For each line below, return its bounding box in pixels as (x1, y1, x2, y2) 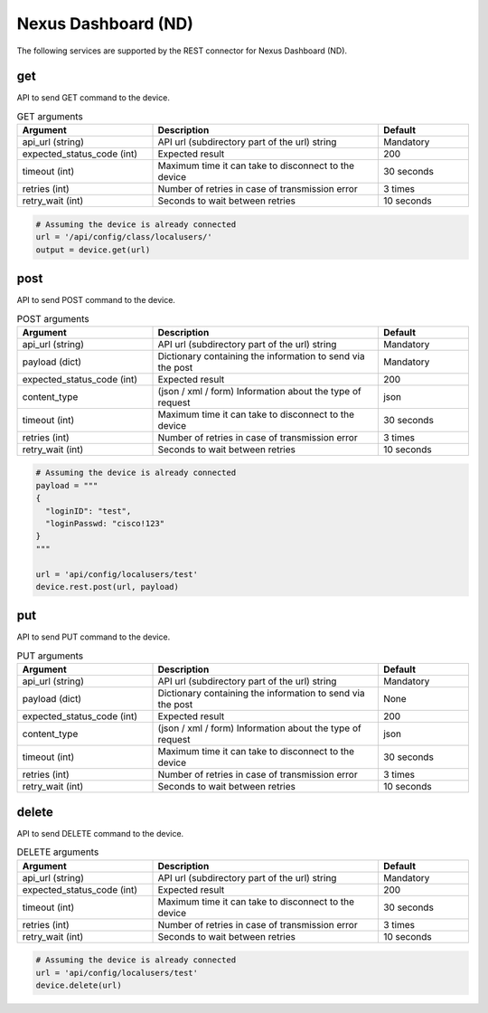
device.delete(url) (35, 980, 122, 990)
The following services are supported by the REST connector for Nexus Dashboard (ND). (16, 45, 348, 56)
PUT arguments (16, 649, 84, 662)
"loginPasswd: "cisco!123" (45, 518, 165, 529)
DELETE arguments (16, 846, 99, 858)
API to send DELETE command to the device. (16, 828, 184, 838)
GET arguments (16, 110, 83, 123)
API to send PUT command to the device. (16, 631, 171, 642)
